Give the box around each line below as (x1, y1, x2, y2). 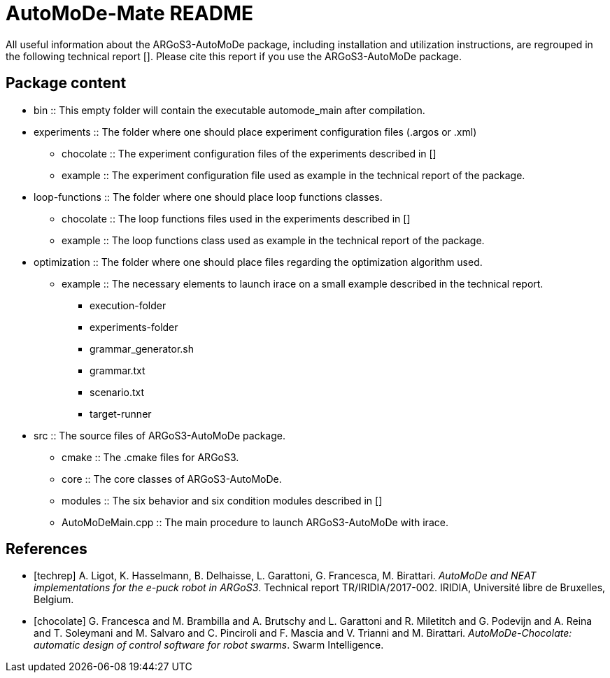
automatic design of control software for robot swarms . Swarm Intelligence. (34, 639, 384, 651)
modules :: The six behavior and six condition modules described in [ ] (62, 494, 383, 507)
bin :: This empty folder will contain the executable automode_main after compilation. (34, 104, 425, 116)
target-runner (90, 407, 152, 420)
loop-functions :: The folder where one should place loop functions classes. (34, 190, 383, 203)
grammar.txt (90, 364, 146, 376)
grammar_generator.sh (90, 342, 194, 355)
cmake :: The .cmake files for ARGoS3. (62, 451, 239, 463)
